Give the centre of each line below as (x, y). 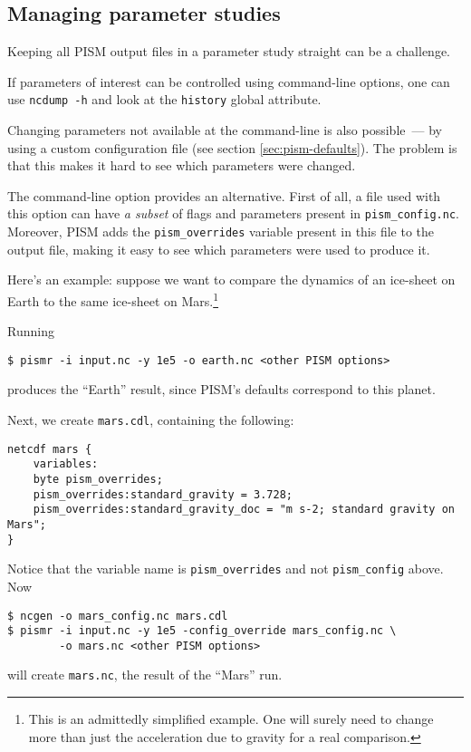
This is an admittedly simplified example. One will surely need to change (231, 719)
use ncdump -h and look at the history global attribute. (164, 99)
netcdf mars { (50, 449)
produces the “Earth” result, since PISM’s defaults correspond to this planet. (221, 389)
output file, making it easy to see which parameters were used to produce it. (219, 249)
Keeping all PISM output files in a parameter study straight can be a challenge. (229, 51)
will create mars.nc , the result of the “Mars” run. (145, 675)
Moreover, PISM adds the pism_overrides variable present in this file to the (221, 231)
